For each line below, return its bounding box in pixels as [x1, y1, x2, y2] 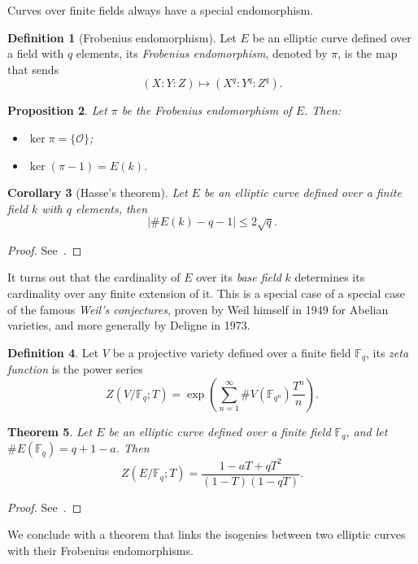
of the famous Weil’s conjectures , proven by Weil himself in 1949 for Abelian [7, 300, 389, 317]
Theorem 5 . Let [7, 422, 93, 439]
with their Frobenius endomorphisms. [7, 541, 194, 558]
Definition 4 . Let [7, 343, 99, 361]
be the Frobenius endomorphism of [121, 102, 292, 119]
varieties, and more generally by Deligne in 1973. [7, 317, 250, 334]
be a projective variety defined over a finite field [112, 343, 351, 361]
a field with [7, 45, 64, 62]
